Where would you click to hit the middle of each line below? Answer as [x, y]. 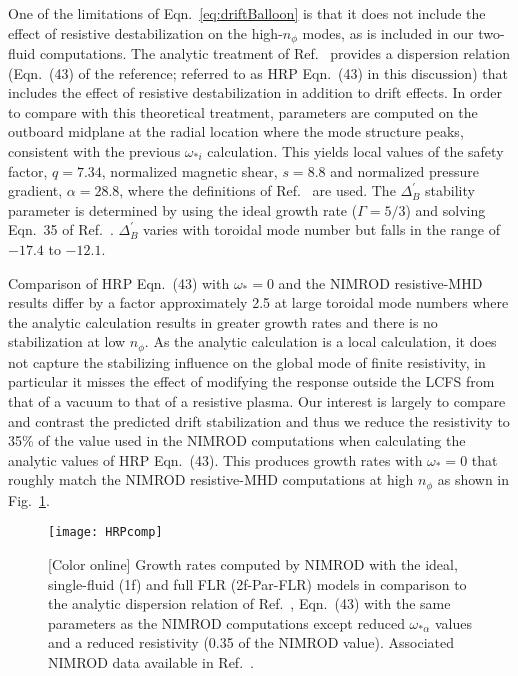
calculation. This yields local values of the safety [355, 151]
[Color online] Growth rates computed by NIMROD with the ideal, [253, 564]
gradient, [35, 190]
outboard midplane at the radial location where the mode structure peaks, [236, 131]
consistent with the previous [94, 151]
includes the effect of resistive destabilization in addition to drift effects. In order [255, 92]
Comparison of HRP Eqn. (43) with [119, 282]
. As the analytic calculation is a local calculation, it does [320, 341]
